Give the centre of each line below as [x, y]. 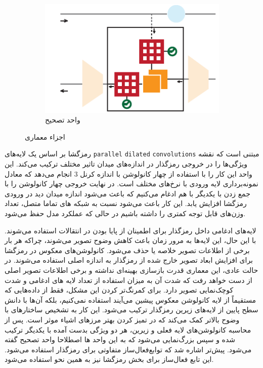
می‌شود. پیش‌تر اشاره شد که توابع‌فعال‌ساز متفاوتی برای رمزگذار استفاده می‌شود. [128, 349]
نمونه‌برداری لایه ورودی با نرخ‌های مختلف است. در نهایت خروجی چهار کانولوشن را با [131, 183]
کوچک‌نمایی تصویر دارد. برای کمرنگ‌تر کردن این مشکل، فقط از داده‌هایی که [119, 290]
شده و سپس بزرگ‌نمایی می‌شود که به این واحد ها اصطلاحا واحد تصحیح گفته [120, 339]
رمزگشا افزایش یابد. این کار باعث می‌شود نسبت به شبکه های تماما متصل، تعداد [126, 203]
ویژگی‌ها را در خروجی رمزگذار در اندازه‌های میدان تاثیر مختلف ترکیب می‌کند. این [126, 164]
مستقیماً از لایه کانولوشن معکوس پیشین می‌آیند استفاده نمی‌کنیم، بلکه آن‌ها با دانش [130, 299]
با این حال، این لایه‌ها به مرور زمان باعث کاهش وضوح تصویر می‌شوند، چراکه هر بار [130, 240]
